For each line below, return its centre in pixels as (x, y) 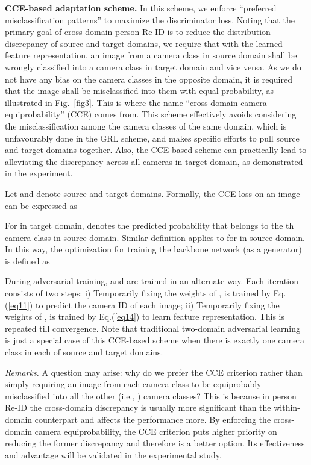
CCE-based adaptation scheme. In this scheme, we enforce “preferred (141, 8)
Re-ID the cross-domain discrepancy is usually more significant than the (138, 407)
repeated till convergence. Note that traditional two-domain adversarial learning (152, 328)
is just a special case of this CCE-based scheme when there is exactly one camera (155, 340)
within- (287, 407)
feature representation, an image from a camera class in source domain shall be (151, 55)
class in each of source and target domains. (84, 352)
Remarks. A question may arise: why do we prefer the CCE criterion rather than (154, 372)
